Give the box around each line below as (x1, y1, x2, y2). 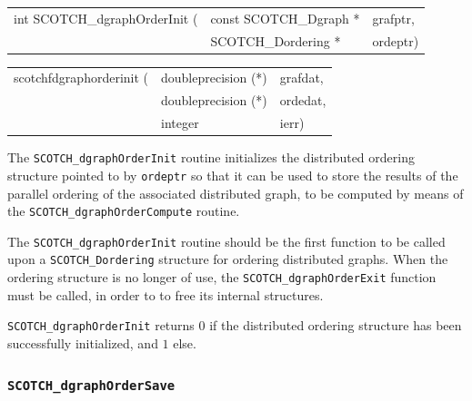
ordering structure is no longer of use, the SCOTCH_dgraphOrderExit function (7, 268, 437, 287)
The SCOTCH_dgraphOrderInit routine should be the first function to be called (7, 231, 446, 250)
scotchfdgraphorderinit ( (14, 68, 149, 87)
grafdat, (279, 68, 324, 87)
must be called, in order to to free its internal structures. (7, 285, 324, 304)
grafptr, (372, 8, 415, 27)
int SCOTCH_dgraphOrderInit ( (14, 8, 198, 27)
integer (161, 113, 199, 132)
